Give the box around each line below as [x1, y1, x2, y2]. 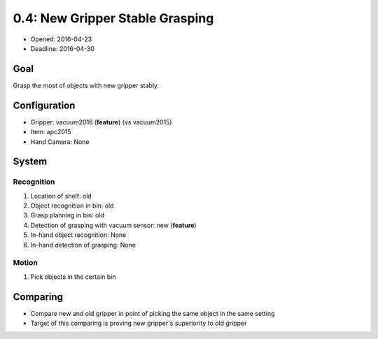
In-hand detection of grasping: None [30, 240, 136, 249]
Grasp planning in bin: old [30, 211, 105, 219]
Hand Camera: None [30, 137, 90, 146]
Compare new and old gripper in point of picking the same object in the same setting [30, 309, 275, 317]
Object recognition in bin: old [30, 201, 114, 210]
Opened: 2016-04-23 [30, 35, 92, 43]
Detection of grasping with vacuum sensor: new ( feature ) [30, 221, 197, 229]
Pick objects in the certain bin [30, 273, 116, 281]
